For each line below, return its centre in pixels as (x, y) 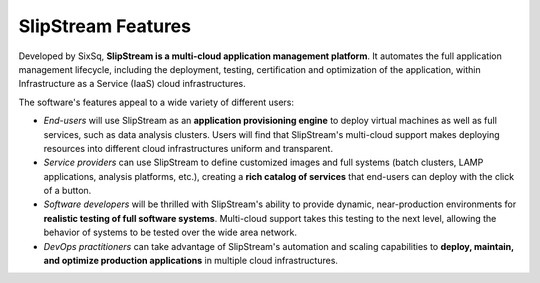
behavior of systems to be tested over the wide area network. (170, 232)
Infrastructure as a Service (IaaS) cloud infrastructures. (132, 84)
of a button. (67, 191)
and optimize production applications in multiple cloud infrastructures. (191, 261)
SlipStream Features (105, 26)
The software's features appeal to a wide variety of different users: (156, 102)
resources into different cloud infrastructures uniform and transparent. (188, 148)
